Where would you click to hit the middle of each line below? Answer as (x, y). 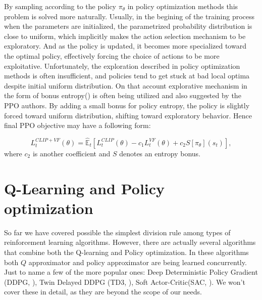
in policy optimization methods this (183, 6)
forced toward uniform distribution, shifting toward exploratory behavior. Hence (128, 115)
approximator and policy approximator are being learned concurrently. (138, 262)
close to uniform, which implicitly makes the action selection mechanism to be (125, 36)
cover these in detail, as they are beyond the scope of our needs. (103, 292)
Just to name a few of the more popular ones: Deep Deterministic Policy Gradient (131, 272)
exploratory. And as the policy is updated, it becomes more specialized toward (125, 46)
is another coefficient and (71, 153)
